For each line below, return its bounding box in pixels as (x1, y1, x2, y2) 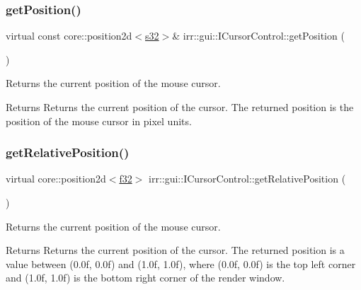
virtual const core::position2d (6, 28, 132, 43)
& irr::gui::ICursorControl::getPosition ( (172, 28, 345, 43)
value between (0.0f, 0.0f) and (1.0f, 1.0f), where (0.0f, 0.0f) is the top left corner (6, 256, 356, 271)
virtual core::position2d (6, 171, 106, 186)
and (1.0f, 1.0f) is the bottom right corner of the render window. (6, 270, 285, 285)
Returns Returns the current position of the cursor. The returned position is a (6, 243, 345, 257)
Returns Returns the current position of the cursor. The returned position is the (6, 100, 354, 114)
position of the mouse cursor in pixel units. (6, 113, 192, 128)
